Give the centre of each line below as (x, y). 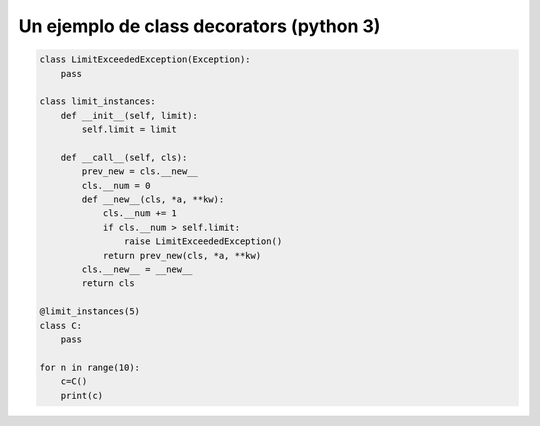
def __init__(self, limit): (129, 115)
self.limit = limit (129, 129)
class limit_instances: (98, 101)
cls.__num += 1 (139, 213)
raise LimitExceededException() (203, 241)
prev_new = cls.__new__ (140, 171)
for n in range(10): (89, 367)
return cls (108, 283)
